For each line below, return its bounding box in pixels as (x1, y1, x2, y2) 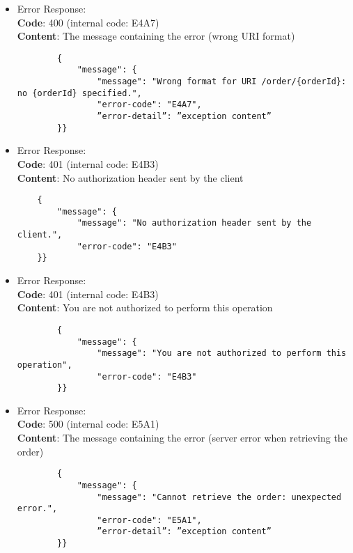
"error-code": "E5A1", (97, 515, 202, 525)
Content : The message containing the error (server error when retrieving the (17, 430, 347, 444)
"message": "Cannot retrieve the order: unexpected (97, 492, 342, 502)
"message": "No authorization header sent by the (77, 218, 312, 228)
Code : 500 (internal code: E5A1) (17, 416, 159, 431)
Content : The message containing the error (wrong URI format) (17, 29, 295, 43)
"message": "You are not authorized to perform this (97, 348, 347, 359)
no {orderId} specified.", (17, 88, 142, 98)
